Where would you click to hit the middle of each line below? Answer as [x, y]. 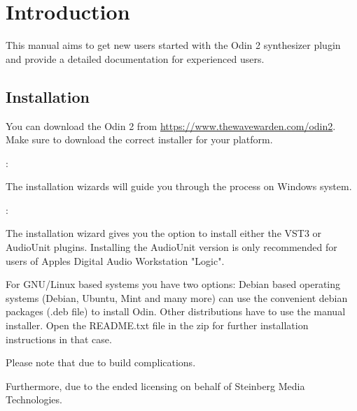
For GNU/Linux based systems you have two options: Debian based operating [173, 284]
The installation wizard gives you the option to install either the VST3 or [164, 233]
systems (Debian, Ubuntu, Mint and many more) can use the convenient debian [177, 297]
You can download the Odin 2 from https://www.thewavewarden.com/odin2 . [171, 125]
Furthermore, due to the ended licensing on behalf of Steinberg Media [155, 385]
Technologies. [34, 399]
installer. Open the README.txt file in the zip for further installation [157, 325]
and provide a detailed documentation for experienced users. [135, 58]
